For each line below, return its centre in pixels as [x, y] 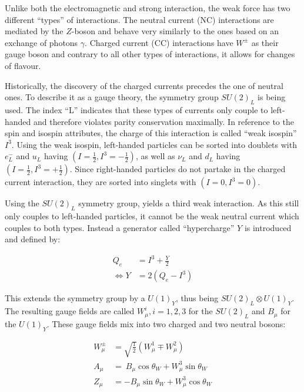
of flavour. [23, 65]
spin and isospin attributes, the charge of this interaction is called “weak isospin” [151, 133]
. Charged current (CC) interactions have [159, 42]
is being [272, 97]
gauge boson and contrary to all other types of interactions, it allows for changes [150, 54]
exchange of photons [41, 42]
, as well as [155, 156]
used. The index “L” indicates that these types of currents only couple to [136, 109]
